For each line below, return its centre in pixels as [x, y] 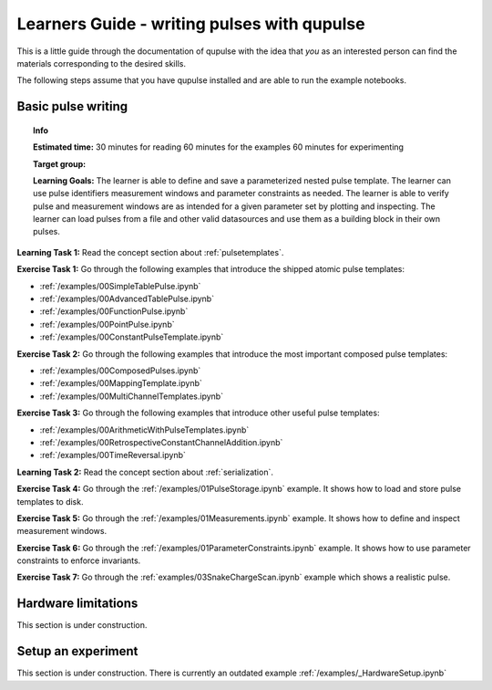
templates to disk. [50, 501]
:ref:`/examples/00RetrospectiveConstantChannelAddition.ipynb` [161, 442]
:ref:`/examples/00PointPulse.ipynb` [107, 324]
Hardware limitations [77, 604]
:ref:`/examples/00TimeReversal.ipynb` [113, 455]
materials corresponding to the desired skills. [102, 63]
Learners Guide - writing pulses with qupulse [191, 24]
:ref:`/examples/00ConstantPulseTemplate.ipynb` [132, 337]
